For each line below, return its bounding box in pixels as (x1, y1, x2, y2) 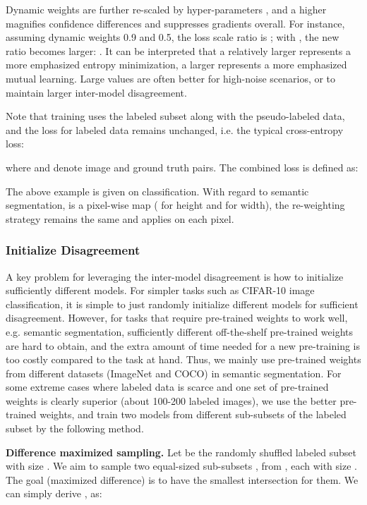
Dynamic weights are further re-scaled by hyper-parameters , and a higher (6, 2, 327, 16)
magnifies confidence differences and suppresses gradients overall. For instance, (6, 16, 345, 30)
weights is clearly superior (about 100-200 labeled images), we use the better (6, 393, 337, 408)
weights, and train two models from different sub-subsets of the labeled (40, 407, 347, 422)
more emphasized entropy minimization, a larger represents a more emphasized (6, 57, 347, 72)
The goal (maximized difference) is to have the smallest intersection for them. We (6, 472, 359, 487)
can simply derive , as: (6, 486, 102, 501)
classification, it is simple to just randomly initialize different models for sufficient (6, 296, 359, 311)
